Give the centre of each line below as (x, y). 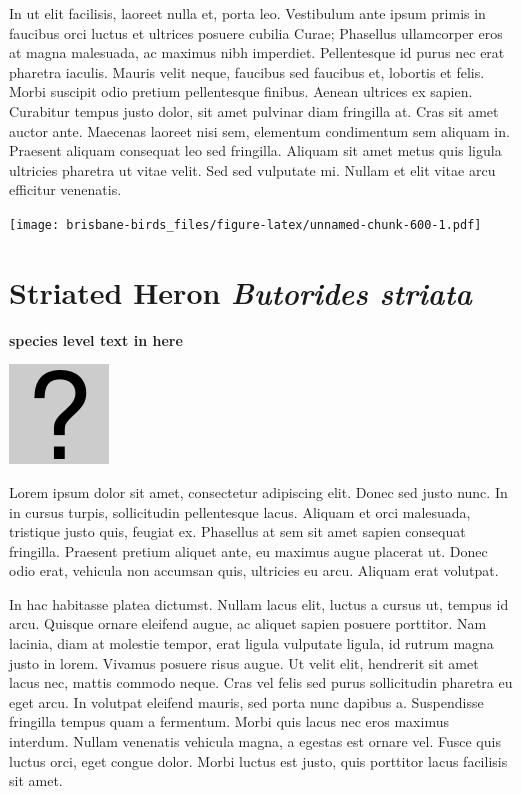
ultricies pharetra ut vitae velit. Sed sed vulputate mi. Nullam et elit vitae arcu (252, 169)
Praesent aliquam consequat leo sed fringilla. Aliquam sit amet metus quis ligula (255, 150)
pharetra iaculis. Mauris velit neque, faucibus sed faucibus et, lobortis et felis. (247, 71)
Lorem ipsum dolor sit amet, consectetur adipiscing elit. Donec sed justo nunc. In (258, 491)
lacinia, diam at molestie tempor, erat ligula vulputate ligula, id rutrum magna (251, 643)
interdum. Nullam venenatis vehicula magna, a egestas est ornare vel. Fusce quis (255, 741)
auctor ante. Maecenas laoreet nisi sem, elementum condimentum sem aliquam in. (259, 130)
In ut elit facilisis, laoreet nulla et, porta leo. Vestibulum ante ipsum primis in (247, 13)
